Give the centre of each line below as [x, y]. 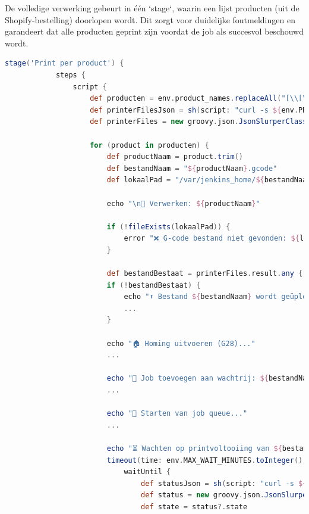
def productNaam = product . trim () [175, 157]
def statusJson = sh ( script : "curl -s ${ [224, 483]
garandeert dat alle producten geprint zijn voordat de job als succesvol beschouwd [154, 31]
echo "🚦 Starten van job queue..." [177, 414]
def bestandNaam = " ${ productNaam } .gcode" [192, 168]
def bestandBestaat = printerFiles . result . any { [205, 274]
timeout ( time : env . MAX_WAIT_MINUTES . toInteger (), [207, 460]
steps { [71, 75]
